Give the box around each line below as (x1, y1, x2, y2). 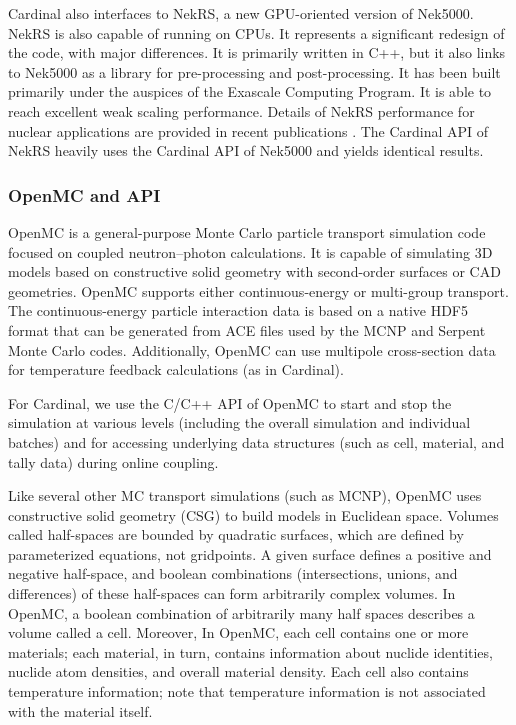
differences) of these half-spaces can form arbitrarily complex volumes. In (8, 583, 456, 604)
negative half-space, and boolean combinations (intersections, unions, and (8, 563, 458, 584)
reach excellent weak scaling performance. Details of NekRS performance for (8, 100, 475, 121)
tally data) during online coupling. (8, 451, 219, 472)
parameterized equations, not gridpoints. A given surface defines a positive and (8, 543, 492, 564)
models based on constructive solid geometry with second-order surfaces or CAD (8, 261, 501, 282)
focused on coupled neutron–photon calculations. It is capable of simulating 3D (8, 241, 493, 262)
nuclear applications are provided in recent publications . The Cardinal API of (8, 120, 489, 141)
